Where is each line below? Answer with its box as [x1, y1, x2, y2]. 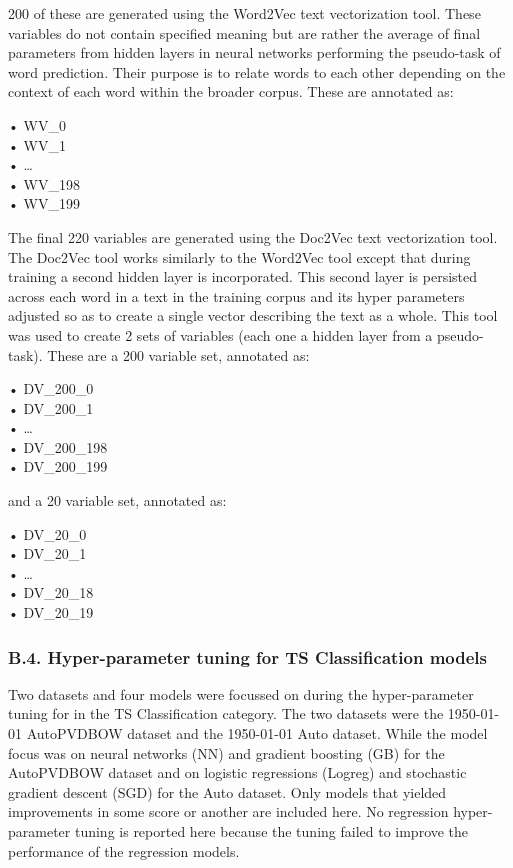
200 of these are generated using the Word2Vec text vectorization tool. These [8, 3, 481, 23]
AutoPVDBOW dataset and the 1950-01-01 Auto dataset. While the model [26, 723, 488, 744]
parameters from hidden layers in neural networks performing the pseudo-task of [8, 42, 501, 63]
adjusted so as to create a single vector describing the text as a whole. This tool [8, 305, 498, 326]
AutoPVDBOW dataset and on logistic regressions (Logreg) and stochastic [8, 762, 467, 783]
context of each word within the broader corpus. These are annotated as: [8, 81, 454, 102]
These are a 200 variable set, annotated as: [47, 344, 310, 365]
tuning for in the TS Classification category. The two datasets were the [8, 703, 444, 724]
